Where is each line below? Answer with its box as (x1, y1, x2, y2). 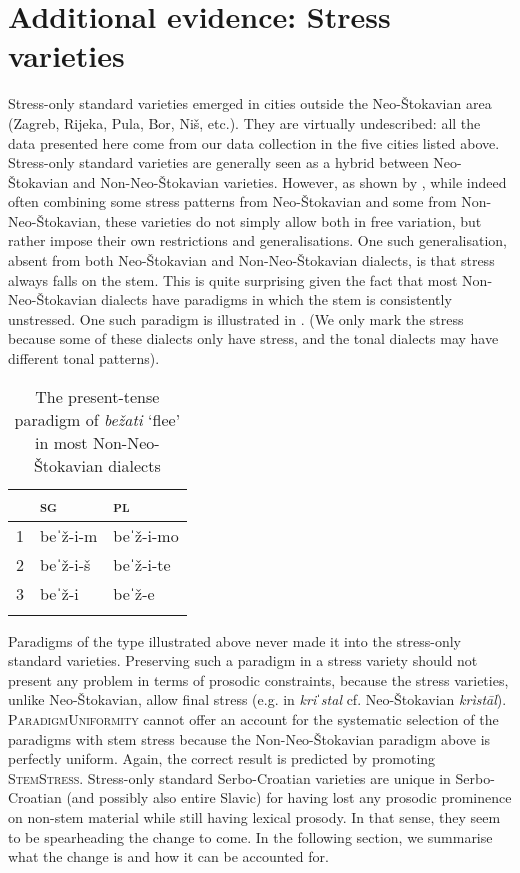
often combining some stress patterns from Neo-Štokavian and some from (8, 191, 457, 212)
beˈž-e (113, 581, 155, 605)
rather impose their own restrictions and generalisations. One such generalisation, (8, 230, 507, 251)
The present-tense (35, 384, 160, 408)
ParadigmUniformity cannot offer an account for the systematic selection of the (8, 709, 499, 729)
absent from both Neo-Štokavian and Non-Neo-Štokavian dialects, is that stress (8, 250, 495, 271)
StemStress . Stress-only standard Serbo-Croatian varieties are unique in (8, 767, 451, 788)
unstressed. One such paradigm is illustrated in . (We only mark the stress (8, 308, 464, 329)
